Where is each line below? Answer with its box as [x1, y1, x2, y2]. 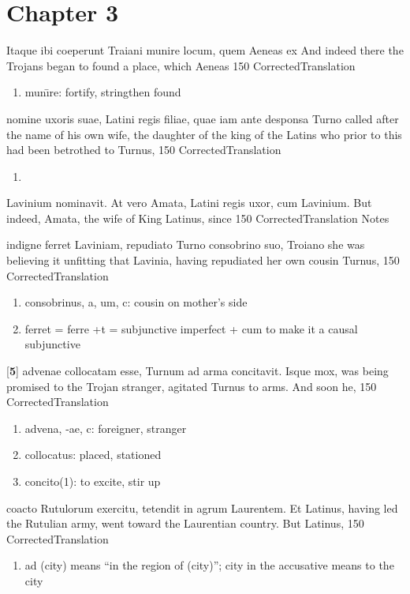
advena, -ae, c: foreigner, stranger [24, 419, 187, 436]
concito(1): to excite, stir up [24, 473, 161, 489]
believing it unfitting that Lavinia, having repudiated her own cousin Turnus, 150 [6, 252, 400, 269]
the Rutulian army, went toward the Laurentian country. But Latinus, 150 [6, 515, 364, 532]
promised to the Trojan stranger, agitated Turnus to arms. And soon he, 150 [6, 378, 377, 394]
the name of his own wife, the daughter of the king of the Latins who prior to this [6, 126, 402, 142]
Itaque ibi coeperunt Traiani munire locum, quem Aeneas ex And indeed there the [6, 42, 404, 58]
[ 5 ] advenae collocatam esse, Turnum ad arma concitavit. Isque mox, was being [6, 363, 389, 379]
